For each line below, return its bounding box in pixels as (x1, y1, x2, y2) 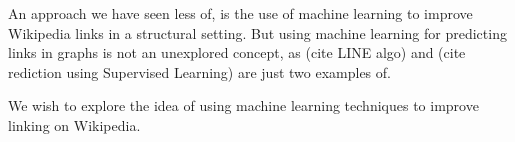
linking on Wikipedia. (8, 114, 141, 135)
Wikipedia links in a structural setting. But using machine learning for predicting (8, 22, 507, 43)
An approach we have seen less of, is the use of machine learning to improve (8, 3, 473, 23)
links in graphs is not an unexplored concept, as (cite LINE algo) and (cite (8, 42, 466, 63)
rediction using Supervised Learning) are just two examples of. (8, 61, 391, 82)
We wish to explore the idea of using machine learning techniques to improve (8, 95, 479, 116)
